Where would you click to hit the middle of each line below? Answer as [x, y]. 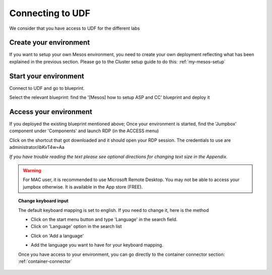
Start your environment [47, 76]
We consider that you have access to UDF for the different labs [75, 28]
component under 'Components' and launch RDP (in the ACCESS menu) [84, 131]
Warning [32, 171]
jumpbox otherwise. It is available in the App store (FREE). [83, 187]
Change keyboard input [44, 201]
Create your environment [50, 43]
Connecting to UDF [50, 13]
